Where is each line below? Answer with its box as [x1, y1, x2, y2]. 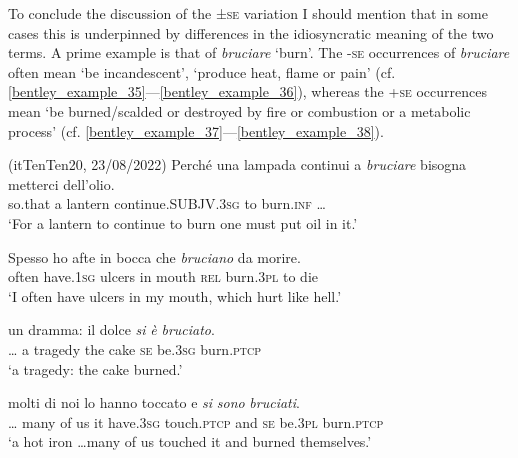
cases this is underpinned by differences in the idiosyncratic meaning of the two [8, 22, 494, 43]
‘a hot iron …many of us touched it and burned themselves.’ [8, 431, 372, 452]
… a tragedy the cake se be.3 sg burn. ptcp [8, 338, 262, 359]
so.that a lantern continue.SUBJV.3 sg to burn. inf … [8, 193, 326, 214]
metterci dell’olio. [8, 173, 115, 194]
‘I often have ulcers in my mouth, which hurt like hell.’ [8, 285, 342, 306]
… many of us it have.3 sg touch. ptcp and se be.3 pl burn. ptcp [8, 411, 384, 432]
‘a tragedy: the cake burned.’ [8, 358, 183, 379]
